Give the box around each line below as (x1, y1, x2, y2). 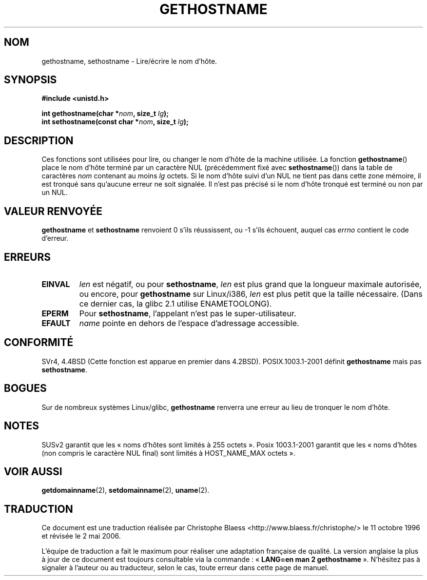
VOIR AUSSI (4, 465, 62, 478)
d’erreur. (41, 234, 69, 243)
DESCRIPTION (4, 134, 74, 147)
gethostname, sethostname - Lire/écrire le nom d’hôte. (41, 57, 217, 65)
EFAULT (41, 318, 71, 328)
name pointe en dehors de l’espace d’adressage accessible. (79, 318, 299, 328)
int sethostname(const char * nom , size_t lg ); (41, 117, 189, 126)
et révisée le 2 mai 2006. (41, 532, 121, 541)
